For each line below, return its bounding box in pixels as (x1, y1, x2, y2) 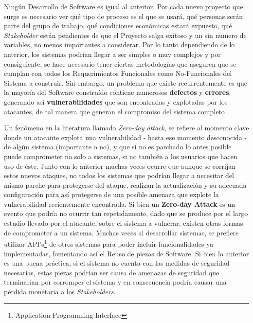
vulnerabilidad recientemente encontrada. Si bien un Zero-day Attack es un (4, 198, 235, 209)
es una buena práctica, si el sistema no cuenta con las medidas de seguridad (4, 258, 230, 268)
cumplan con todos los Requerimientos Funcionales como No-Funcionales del (4, 68, 232, 78)
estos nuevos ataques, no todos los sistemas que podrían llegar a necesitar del (4, 170, 234, 180)
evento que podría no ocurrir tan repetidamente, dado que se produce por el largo (4, 208, 248, 218)
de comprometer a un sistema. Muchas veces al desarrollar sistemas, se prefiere (4, 227, 239, 237)
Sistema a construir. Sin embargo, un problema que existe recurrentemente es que (4, 77, 247, 88)
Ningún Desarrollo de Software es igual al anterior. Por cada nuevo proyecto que (4, 1, 243, 11)
